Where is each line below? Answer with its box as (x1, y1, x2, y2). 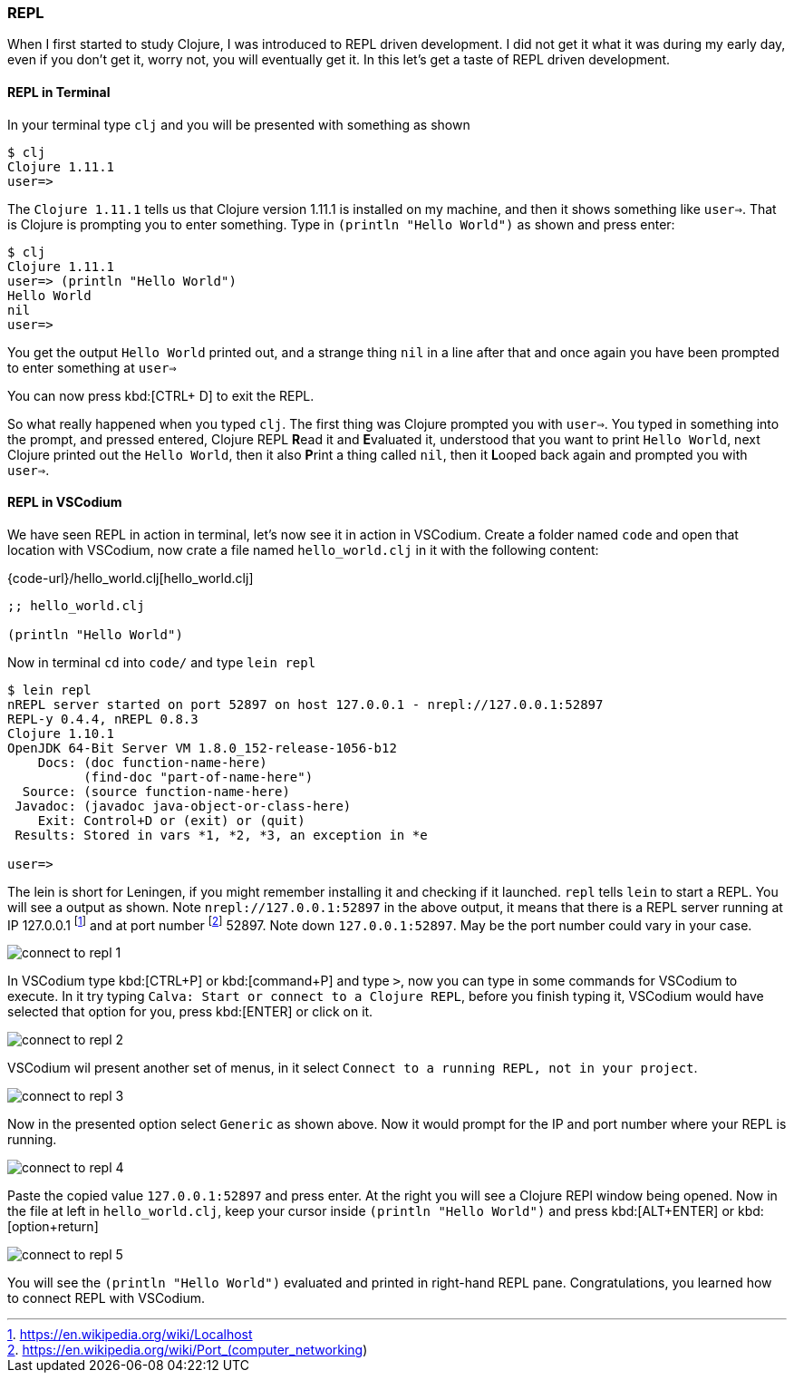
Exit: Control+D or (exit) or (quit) (37, 812, 305, 828)
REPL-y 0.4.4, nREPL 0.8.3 (7, 711, 198, 726)
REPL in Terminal (7, 83, 111, 100)
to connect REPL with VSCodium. (7, 1290, 206, 1307)
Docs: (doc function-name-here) (37, 754, 267, 770)
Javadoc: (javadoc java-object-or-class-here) (15, 798, 352, 813)
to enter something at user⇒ (7, 359, 177, 375)
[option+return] (7, 1219, 99, 1235)
